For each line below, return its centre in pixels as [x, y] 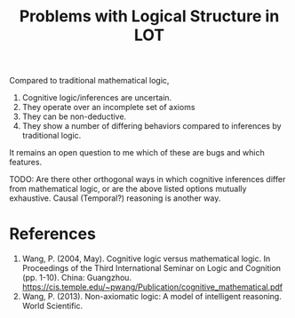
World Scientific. [52, 306]
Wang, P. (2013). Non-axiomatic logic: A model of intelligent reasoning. [151, 297]
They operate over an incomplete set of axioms [108, 107]
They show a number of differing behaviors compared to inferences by [151, 126]
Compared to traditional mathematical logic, [89, 81]
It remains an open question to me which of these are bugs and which [137, 153]
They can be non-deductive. [74, 116]
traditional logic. [52, 136]
